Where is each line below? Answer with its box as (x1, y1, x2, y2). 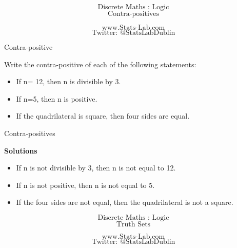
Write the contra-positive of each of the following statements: (4, 59, 196, 69)
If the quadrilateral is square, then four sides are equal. (16, 110, 190, 121)
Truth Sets (116, 220, 151, 228)
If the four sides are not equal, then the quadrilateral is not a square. (16, 197, 233, 207)
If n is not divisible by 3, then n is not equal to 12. (16, 162, 176, 173)
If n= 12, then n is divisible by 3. (16, 76, 121, 87)
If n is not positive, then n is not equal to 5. (16, 179, 155, 190)
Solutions (4, 145, 37, 156)
